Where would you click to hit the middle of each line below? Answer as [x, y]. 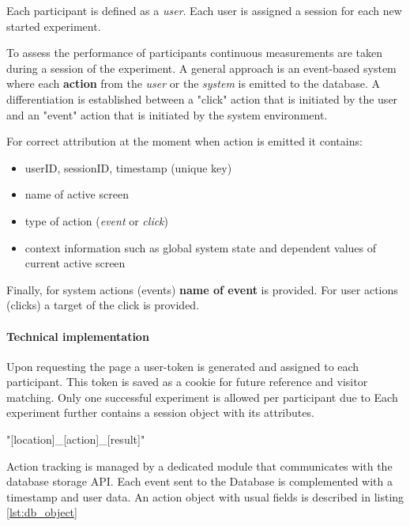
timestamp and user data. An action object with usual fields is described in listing [205, 496]
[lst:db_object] [42, 512]
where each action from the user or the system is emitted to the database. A [193, 83]
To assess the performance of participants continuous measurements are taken [194, 53]
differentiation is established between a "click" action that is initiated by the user [202, 98]
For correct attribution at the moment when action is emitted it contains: [184, 141]
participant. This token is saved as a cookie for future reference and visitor [187, 382]
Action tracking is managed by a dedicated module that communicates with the [199, 465]
